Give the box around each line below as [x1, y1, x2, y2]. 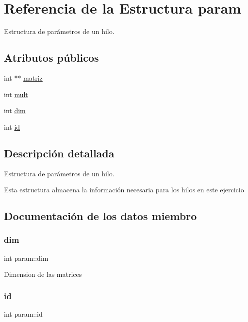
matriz [23, 72, 43, 83]
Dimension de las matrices [4, 269, 82, 279]
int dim [4, 105, 26, 116]
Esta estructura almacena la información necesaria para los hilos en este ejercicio [4, 185, 244, 195]
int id [4, 121, 20, 132]
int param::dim [4, 253, 49, 263]
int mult [4, 89, 28, 99]
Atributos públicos [4, 50, 99, 65]
